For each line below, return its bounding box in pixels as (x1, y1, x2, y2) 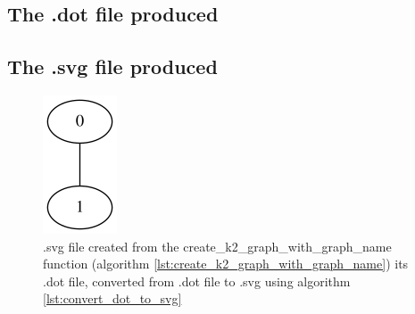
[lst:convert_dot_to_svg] (43, 289, 182, 308)
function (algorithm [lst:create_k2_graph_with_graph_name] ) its (43, 254, 409, 273)
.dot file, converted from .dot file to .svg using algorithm (43, 271, 351, 290)
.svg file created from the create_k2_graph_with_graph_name (43, 236, 392, 255)
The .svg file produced (7, 53, 218, 80)
